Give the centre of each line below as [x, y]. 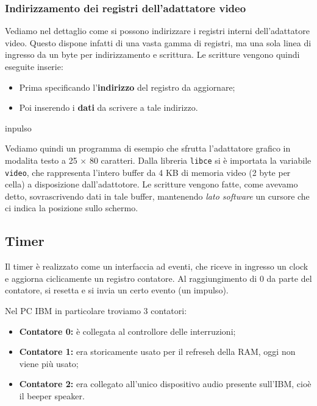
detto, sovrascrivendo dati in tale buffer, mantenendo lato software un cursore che [157, 196]
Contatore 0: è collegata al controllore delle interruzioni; [127, 331]
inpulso [18, 128]
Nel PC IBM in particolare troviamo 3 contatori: [96, 311]
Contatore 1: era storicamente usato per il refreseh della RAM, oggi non [157, 352]
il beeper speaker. [52, 396]
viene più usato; [49, 363]
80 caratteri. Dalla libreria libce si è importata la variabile [200, 160]
